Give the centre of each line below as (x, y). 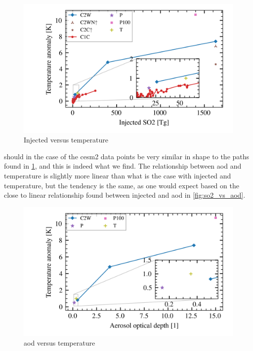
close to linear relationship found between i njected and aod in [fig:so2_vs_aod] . (125, 195)
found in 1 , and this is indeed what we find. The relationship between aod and (123, 166)
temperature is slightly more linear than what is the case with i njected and (118, 176)
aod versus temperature (60, 343)
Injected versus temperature (66, 140)
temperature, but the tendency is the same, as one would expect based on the (122, 185)
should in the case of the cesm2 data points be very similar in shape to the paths (127, 156)
